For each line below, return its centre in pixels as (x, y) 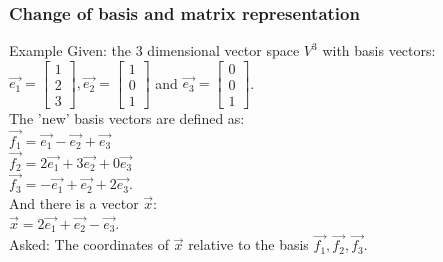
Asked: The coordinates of (89, 244)
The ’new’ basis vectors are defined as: (127, 117)
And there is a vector (74, 202)
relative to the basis (248, 244)
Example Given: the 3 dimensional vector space (154, 50)
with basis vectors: (379, 50)
